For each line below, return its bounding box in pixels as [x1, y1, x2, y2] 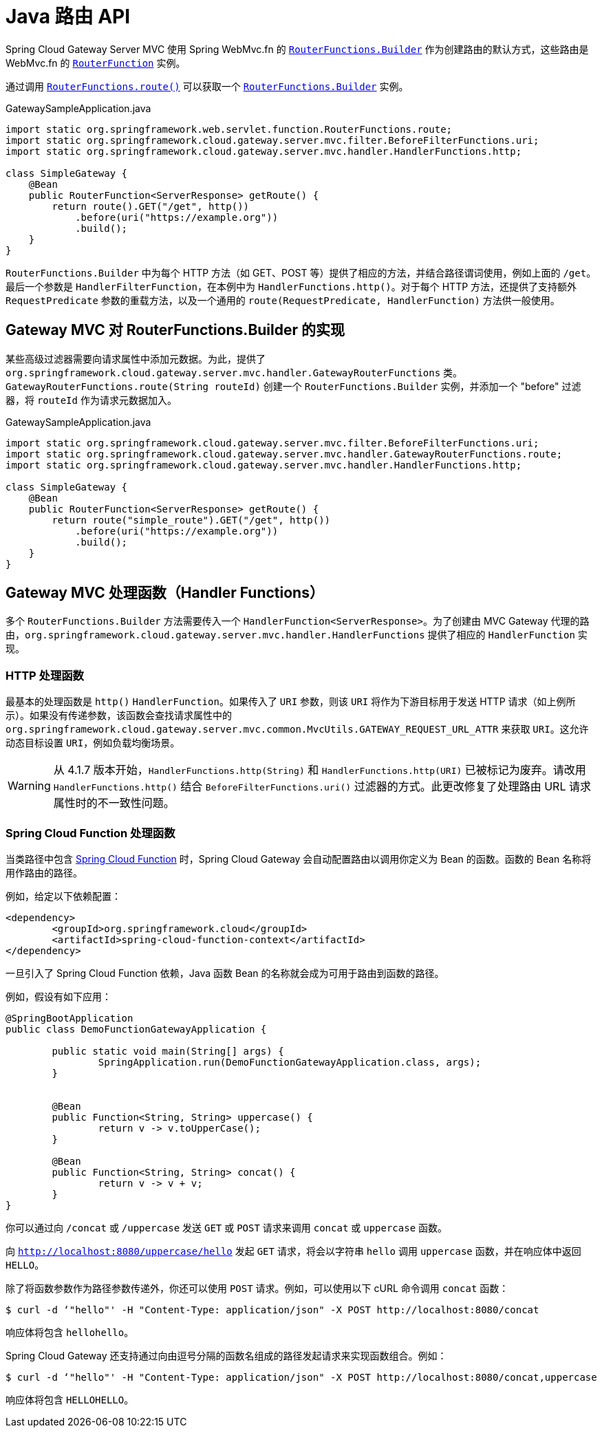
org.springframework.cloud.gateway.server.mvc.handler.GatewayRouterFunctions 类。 [6, 366, 463, 378]
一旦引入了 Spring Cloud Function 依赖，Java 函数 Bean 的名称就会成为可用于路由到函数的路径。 [6, 967, 444, 979]
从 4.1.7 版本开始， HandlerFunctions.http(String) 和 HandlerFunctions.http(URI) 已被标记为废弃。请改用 [53, 763, 586, 777]
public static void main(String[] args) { [52, 1045, 284, 1057]
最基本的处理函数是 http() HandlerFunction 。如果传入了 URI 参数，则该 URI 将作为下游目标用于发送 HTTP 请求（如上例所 [6, 696, 576, 708]
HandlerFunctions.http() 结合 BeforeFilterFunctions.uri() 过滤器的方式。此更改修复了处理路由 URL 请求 [53, 779, 591, 794]
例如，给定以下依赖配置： [6, 890, 121, 902]
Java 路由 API [6, 5, 131, 28]
